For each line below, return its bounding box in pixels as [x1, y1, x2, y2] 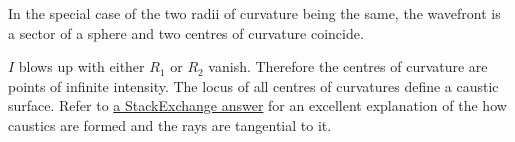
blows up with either [18, 56, 145, 77]
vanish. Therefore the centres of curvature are [208, 56, 488, 77]
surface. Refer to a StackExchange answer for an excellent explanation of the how [8, 95, 507, 116]
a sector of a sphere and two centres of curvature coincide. [8, 22, 364, 43]
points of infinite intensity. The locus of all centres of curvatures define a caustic [8, 75, 499, 96]
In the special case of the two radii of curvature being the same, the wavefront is [8, 3, 501, 23]
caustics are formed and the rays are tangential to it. [8, 114, 332, 135]
